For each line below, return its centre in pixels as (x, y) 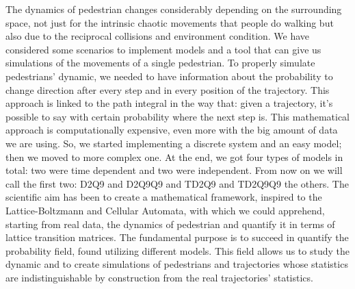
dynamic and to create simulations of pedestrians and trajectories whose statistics (177, 264)
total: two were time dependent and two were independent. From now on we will (174, 170)
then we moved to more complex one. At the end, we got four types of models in (174, 156)
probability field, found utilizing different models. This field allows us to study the (177, 250)
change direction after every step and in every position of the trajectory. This (168, 89)
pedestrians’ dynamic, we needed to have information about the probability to (169, 76)
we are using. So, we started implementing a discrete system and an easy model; (174, 143)
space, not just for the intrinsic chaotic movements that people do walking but (170, 22)
